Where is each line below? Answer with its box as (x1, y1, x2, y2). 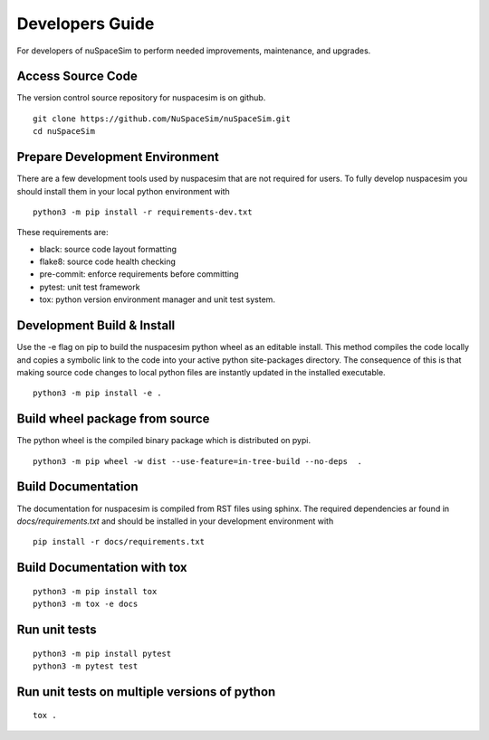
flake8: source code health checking (39, 256, 177, 267)
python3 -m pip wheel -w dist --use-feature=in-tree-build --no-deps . (33, 456, 362, 466)
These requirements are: (16, 227, 109, 238)
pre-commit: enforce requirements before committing (39, 269, 239, 280)
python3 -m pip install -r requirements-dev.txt (33, 206, 253, 217)
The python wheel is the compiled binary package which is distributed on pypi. (16, 435, 312, 446)
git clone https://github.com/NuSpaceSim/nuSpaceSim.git (33, 113, 292, 124)
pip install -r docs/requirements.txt (33, 536, 206, 547)
